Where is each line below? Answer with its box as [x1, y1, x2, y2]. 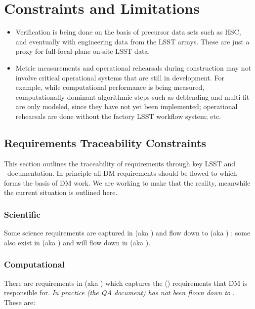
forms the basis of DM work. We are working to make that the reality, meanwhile [4, 177, 251, 188]
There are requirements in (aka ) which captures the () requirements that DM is [4, 277, 248, 288]
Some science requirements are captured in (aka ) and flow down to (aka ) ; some [4, 228, 251, 238]
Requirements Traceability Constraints [4, 135, 206, 150]
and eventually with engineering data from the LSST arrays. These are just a [15, 36, 250, 46]
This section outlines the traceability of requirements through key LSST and [4, 158, 236, 168]
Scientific [4, 208, 41, 220]
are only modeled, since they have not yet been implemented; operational [15, 101, 238, 112]
